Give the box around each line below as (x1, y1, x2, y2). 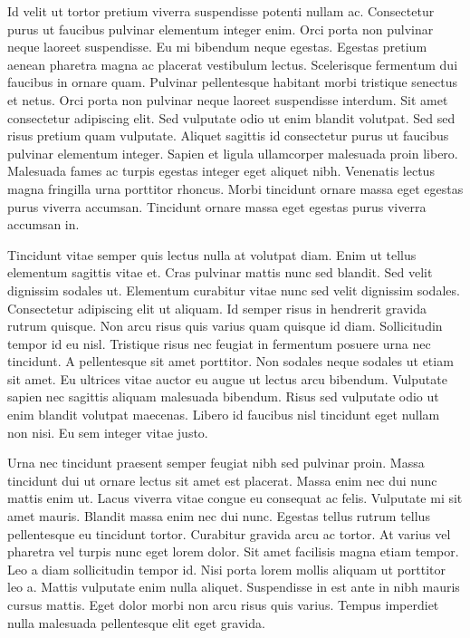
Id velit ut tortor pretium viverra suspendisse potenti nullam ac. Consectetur (7, 2, 435, 20)
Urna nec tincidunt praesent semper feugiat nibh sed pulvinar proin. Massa (7, 453, 425, 472)
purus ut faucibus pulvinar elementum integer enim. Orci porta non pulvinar (7, 19, 434, 38)
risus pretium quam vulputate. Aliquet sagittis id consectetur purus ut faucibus (7, 126, 449, 145)
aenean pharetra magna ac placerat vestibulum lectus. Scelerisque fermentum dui (7, 54, 458, 73)
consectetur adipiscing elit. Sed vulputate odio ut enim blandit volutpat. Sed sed (7, 108, 456, 127)
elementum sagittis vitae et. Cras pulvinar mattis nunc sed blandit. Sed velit (7, 263, 433, 282)
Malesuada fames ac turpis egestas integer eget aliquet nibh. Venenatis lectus (7, 161, 435, 180)
